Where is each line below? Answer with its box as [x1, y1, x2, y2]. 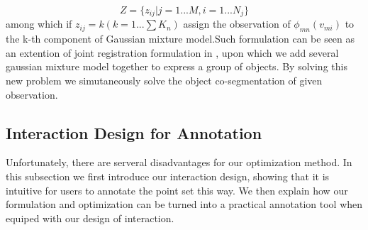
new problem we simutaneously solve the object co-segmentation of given [6, 73, 323, 88]
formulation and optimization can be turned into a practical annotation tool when [6, 197, 363, 212]
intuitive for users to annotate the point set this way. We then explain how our [6, 182, 348, 197]
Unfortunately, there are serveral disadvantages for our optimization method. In [6, 155, 352, 170]
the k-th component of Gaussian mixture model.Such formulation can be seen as [6, 31, 355, 46]
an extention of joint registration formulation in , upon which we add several [6, 45, 339, 60]
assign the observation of [183, 16, 291, 31]
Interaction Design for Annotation [6, 121, 262, 143]
